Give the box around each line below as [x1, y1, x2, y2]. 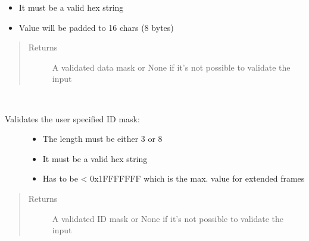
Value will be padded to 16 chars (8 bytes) [18, 21, 174, 33]
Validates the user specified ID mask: [5, 112, 140, 125]
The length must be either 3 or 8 [42, 132, 163, 145]
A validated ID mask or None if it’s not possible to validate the [52, 212, 284, 224]
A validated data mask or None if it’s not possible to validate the [52, 61, 291, 73]
